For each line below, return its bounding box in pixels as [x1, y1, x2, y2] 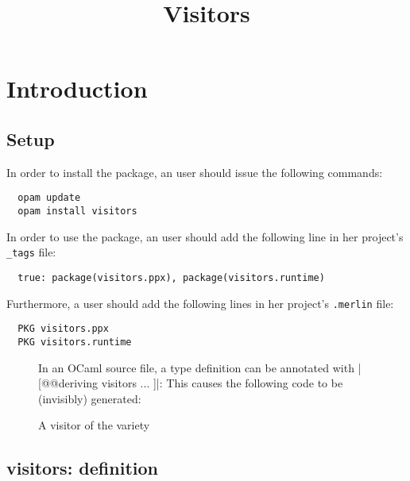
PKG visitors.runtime [17, 336, 132, 348]
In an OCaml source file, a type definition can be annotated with [38, 359, 354, 375]
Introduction [6, 72, 148, 105]
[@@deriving [38, 375, 99, 391]
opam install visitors [17, 206, 137, 217]
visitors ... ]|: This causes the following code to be [101, 375, 343, 391]
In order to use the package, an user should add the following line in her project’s [6, 228, 404, 244]
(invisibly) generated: [38, 390, 141, 406]
